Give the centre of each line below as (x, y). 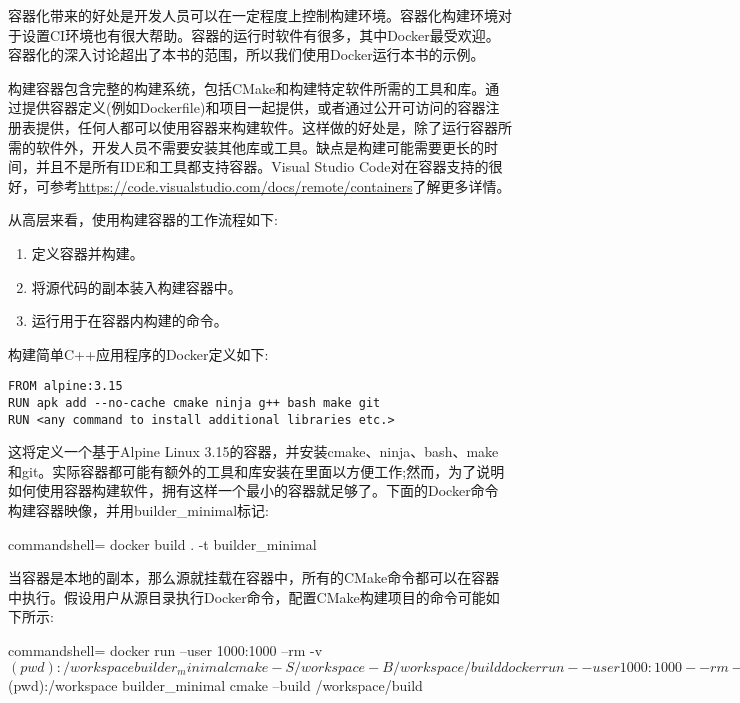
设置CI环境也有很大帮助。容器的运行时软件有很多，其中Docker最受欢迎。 (260, 34)
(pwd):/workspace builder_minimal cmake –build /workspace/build (215, 684)
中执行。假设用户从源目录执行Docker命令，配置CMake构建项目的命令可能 (247, 596)
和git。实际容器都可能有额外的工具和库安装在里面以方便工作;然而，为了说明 (256, 470)
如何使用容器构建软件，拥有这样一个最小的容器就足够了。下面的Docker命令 (253, 490)
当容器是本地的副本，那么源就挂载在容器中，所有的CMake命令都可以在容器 (254, 577)
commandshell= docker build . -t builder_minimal (162, 543)
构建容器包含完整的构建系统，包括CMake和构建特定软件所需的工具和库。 (247, 87)
